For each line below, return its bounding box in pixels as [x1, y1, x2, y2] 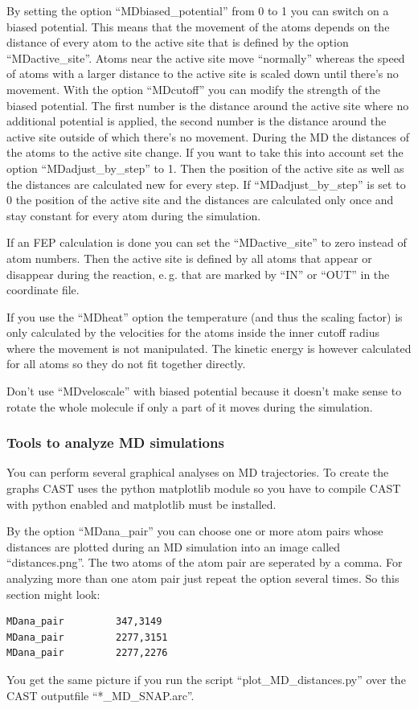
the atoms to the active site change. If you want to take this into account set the [6, 144, 404, 161]
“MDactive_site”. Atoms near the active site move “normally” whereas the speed [6, 49, 405, 66]
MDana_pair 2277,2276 [6, 647, 168, 659]
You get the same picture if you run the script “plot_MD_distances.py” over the [6, 671, 406, 687]
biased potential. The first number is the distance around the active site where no [6, 96, 409, 113]
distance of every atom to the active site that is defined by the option [6, 34, 349, 51]
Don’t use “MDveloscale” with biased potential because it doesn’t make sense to [6, 383, 402, 400]
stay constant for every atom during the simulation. [6, 207, 261, 223]
